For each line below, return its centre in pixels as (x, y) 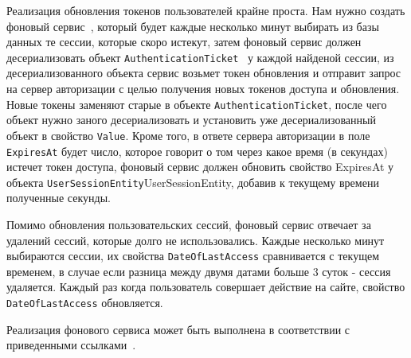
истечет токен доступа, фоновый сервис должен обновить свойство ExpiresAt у (200, 167)
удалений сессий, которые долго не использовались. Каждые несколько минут (196, 240)
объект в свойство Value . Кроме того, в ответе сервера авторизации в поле (188, 135)
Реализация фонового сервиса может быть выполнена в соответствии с (178, 329)
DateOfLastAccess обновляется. (85, 303)
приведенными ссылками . (71, 345)
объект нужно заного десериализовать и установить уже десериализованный (191, 120)
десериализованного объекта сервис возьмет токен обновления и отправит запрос (204, 73)
